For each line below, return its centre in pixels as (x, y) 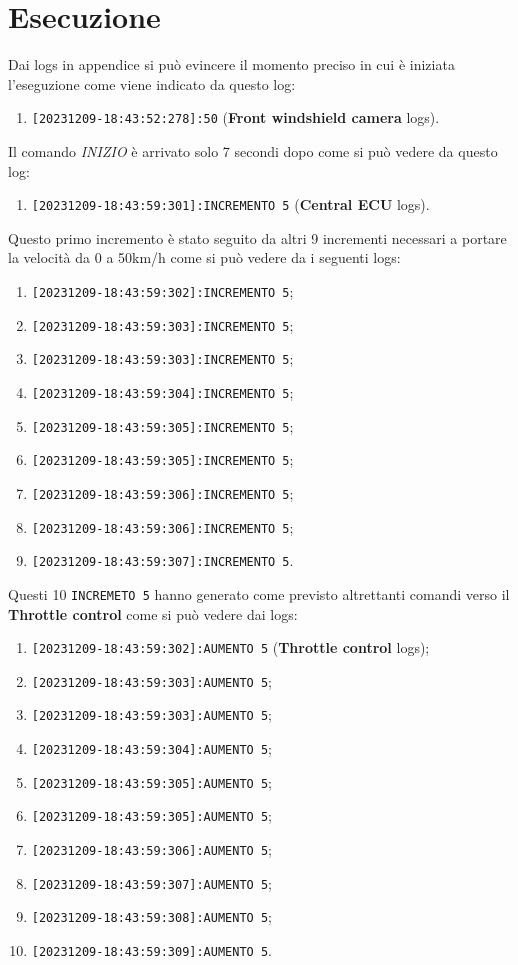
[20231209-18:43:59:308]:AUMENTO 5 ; (151, 916)
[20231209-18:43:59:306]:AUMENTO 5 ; (151, 849)
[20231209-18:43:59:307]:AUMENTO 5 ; (151, 882)
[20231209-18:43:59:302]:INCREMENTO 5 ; (162, 291)
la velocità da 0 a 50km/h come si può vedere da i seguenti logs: (204, 257)
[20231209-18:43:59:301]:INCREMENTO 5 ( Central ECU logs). (230, 204)
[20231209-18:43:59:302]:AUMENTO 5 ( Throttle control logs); (230, 647)
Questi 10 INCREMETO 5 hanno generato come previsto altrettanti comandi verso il (259, 593)
